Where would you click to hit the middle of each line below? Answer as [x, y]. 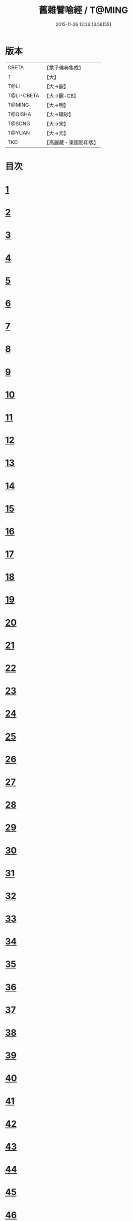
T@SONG [19, 124]
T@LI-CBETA [24, 95]
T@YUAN [19, 133]
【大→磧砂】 [59, 114]
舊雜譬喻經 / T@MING [83, 10]
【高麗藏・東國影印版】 [71, 142]
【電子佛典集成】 [64, 68]
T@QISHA [19, 114]
